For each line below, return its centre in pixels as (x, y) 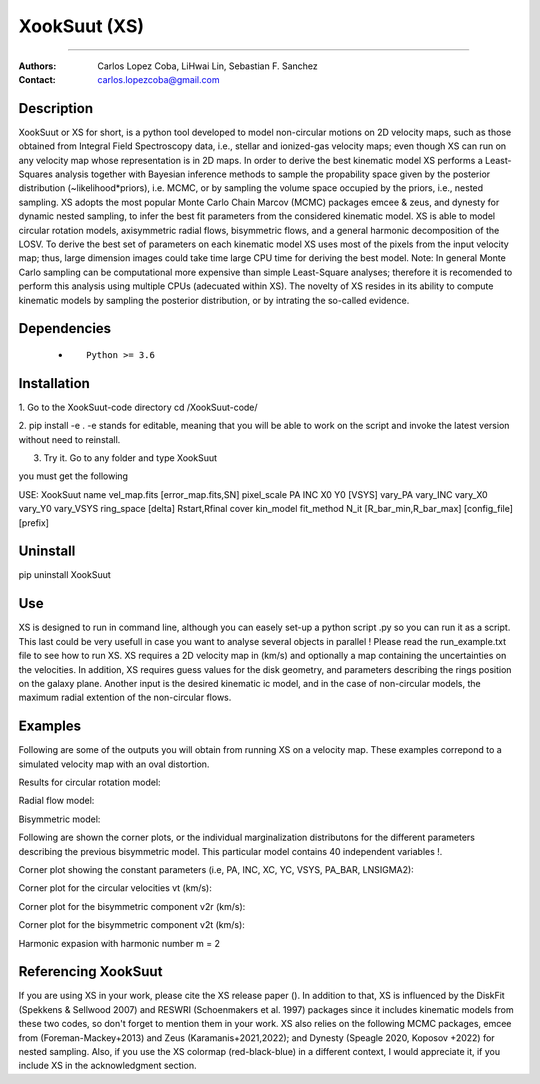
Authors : (37, 66)
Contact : (37, 79)
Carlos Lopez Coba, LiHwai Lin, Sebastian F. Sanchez (208, 66)
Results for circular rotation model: (89, 782)
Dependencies (65, 328)
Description (56, 108)
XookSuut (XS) (81, 26)
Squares (36, 174)
